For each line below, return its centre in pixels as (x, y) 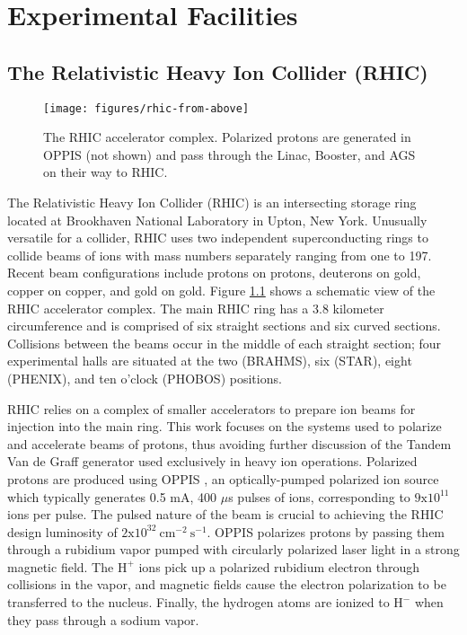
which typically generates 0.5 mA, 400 (112, 496)
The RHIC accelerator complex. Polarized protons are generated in (227, 137)
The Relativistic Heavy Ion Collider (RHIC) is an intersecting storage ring (212, 203)
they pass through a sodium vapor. (103, 619)
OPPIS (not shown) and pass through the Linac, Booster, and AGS (229, 154)
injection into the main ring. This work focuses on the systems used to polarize (225, 426)
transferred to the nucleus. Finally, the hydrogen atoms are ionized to (198, 602)
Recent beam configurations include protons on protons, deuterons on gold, (214, 273)
